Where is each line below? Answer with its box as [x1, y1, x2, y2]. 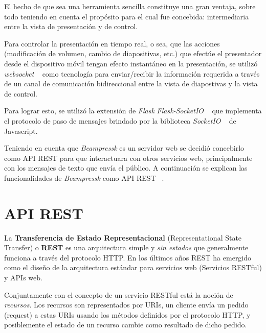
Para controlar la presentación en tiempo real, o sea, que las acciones [4, 38, 220, 49]
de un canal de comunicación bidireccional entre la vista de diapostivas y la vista [4, 78, 258, 89]
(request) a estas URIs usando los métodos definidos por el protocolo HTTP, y [4, 309, 251, 320]
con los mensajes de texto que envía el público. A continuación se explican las [4, 162, 248, 173]
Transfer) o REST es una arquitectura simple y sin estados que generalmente [4, 242, 249, 253]
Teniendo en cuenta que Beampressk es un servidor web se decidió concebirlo [4, 142, 245, 153]
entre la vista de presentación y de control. [4, 21, 138, 32]
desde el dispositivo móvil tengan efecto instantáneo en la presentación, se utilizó [4, 58, 258, 68]
